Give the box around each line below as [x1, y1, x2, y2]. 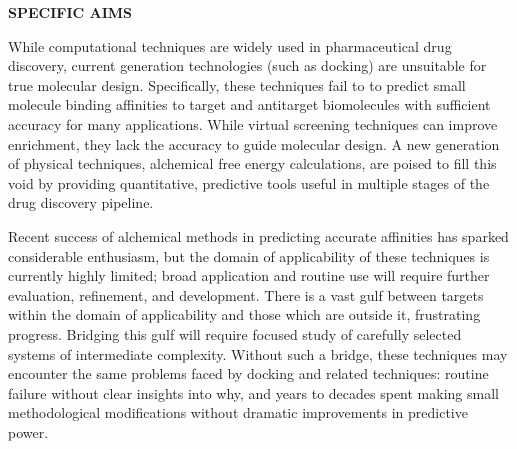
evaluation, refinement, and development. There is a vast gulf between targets [8, 284, 484, 305]
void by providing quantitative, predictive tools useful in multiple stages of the [8, 172, 490, 193]
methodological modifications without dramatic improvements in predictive [8, 402, 468, 423]
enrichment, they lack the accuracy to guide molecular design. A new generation [8, 133, 500, 154]
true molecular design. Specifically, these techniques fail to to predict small [8, 74, 466, 95]
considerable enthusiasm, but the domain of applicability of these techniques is [8, 245, 490, 266]
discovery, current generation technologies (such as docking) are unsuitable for [8, 55, 487, 76]
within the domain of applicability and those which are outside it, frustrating [8, 304, 481, 325]
